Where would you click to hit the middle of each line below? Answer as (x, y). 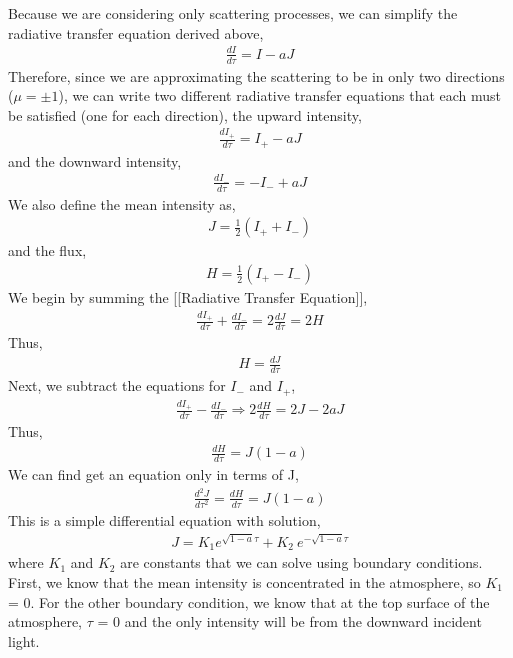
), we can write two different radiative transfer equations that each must (280, 95)
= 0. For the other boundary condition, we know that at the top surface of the (249, 601)
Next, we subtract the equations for (117, 385)
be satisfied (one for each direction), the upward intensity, (185, 114)
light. (24, 640)
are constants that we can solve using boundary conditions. (301, 562)
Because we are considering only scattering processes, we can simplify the (233, 13)
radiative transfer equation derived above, (136, 32)
